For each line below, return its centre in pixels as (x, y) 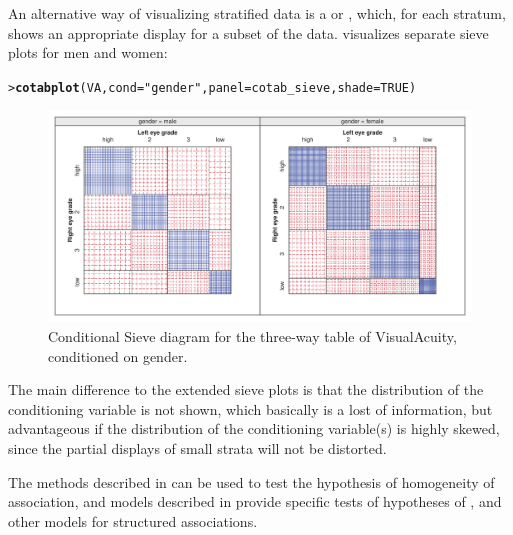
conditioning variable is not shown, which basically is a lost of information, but (250, 408)
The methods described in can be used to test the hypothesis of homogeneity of (251, 481)
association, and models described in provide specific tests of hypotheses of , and (255, 501)
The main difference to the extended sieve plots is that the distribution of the (246, 389)
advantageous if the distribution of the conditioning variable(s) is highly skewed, (254, 428)
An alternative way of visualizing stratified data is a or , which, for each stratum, (257, 13)
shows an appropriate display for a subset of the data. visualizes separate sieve (248, 32)
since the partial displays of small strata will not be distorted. (197, 448)
